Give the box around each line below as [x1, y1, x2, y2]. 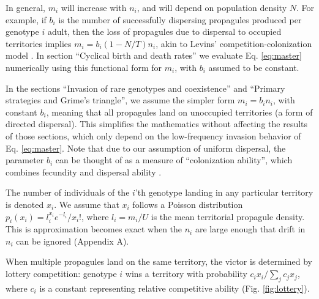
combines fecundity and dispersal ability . [6, 165, 162, 178]
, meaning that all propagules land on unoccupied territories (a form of [46, 105, 313, 118]
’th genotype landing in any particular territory [135, 186, 313, 199]
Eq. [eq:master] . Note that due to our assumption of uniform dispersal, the [6, 141, 286, 154]
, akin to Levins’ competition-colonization [156, 37, 312, 50]
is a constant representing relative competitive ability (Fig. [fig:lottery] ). [39, 281, 310, 294]
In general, [6, 1, 45, 13]
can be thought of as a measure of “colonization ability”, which [55, 153, 293, 166]
